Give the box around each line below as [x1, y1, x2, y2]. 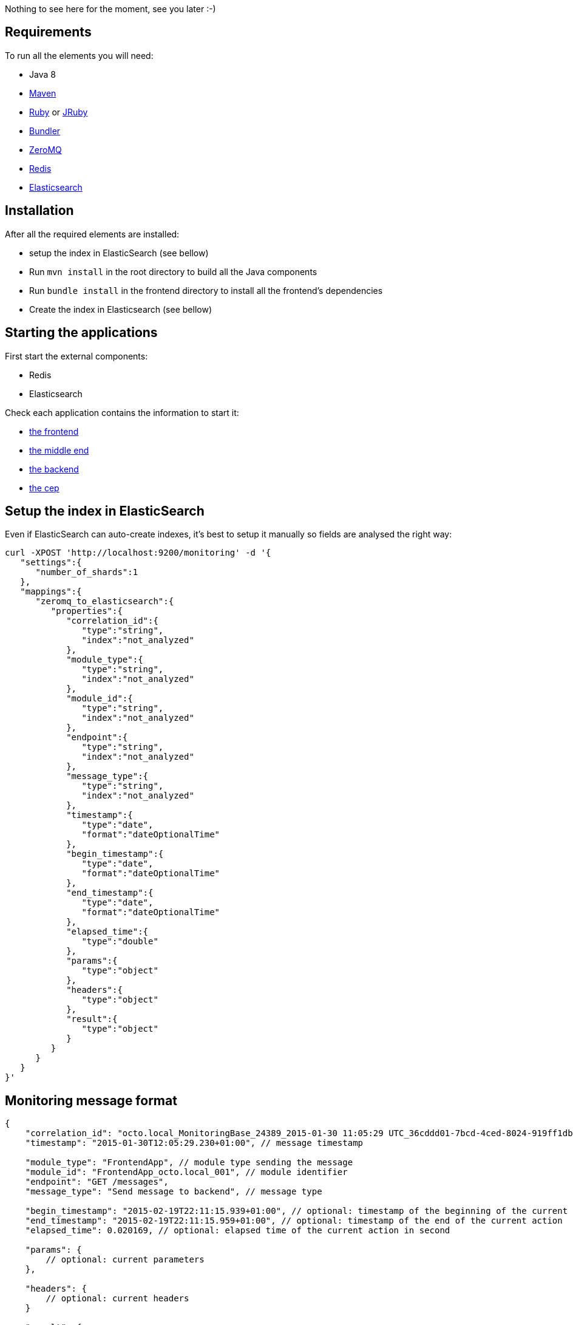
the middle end [29, 445, 89, 455]
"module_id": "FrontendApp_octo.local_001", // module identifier [25, 1167, 348, 1177]
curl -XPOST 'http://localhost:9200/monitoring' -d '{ [5, 548, 271, 558]
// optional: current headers [46, 1293, 189, 1304]
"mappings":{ [20, 587, 82, 597]
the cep [29, 482, 59, 493]
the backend [29, 463, 79, 474]
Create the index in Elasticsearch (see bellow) [29, 304, 212, 315]
